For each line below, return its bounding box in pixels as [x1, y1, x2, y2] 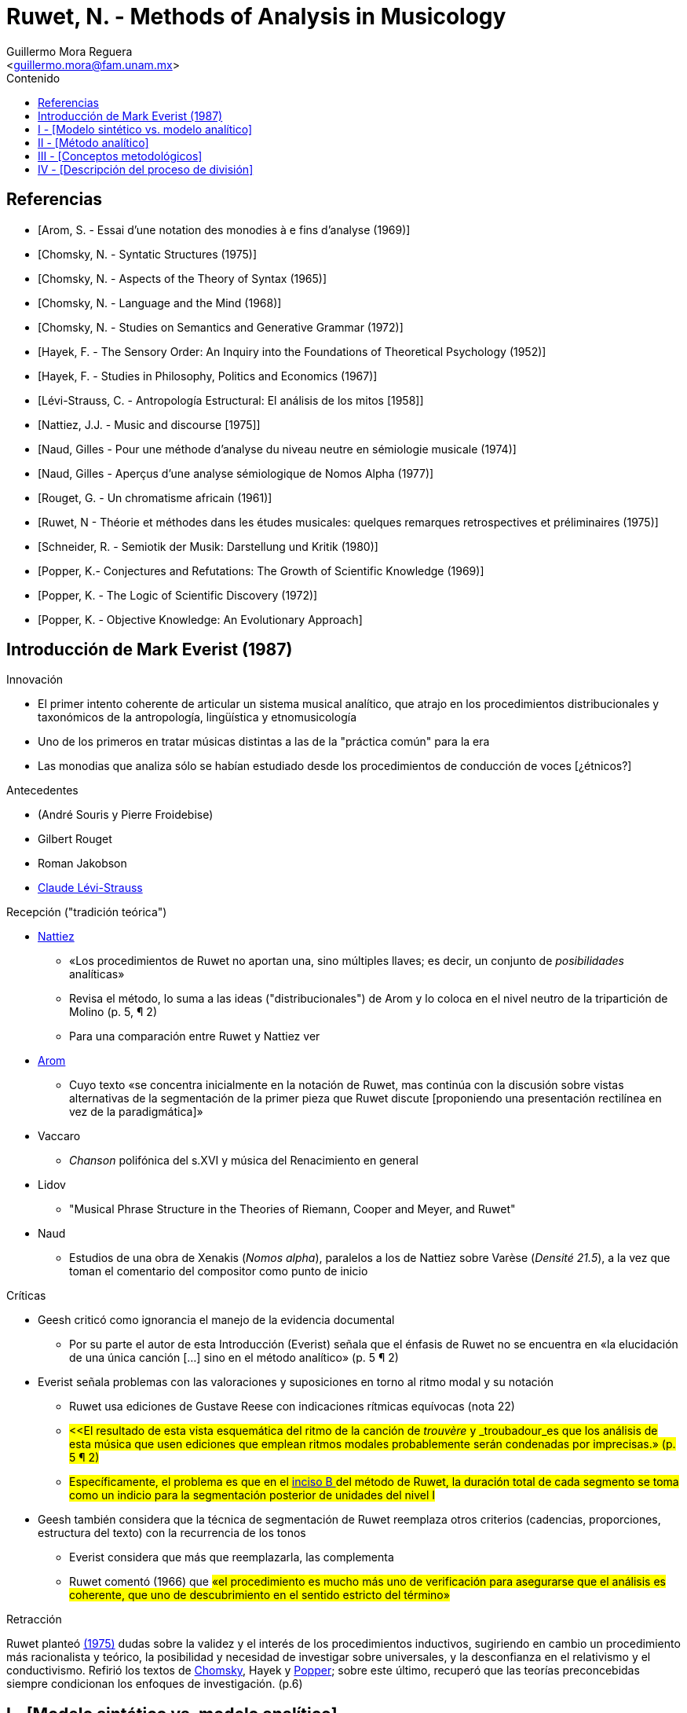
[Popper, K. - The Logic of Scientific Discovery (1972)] [38, 588, 318, 602]
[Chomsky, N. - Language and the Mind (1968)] [38, 295, 282, 310]
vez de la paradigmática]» [69, 1105, 203, 1119]
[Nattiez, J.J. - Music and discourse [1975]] [38, 417, 261, 431]
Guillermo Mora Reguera [6, 44, 133, 58]
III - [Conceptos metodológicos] [38, 149, 203, 163]
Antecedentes [6, 783, 79, 798]
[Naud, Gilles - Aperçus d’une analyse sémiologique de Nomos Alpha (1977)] [38, 466, 434, 480]
